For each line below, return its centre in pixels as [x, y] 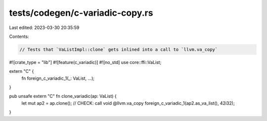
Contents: [19, 36]
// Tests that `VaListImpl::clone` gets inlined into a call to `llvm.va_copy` [119, 49]
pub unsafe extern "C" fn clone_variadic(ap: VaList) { [63, 96]
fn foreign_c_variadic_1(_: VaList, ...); [58, 78]
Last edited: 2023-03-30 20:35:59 [44, 28]
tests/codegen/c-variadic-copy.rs [81, 13]
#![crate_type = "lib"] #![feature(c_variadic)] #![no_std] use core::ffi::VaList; [85, 62]
